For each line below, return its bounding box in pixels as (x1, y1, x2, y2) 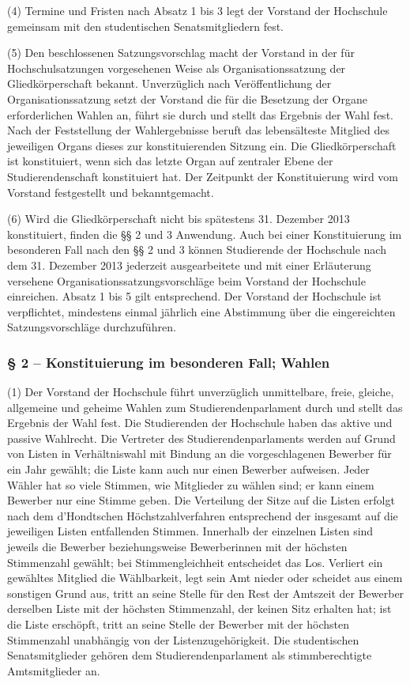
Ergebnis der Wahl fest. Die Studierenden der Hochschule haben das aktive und (7, 414, 393, 431)
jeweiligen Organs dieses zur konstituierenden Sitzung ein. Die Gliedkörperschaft (7, 137, 397, 153)
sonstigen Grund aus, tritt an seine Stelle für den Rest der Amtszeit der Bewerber (7, 584, 404, 601)
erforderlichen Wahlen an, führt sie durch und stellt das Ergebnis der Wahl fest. (7, 106, 393, 123)
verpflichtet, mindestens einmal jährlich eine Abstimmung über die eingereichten (7, 303, 396, 319)
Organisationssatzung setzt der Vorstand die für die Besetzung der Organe (7, 90, 367, 107)
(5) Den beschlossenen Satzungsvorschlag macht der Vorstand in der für (7, 44, 355, 61)
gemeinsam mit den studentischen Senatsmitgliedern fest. (7, 17, 284, 34)
